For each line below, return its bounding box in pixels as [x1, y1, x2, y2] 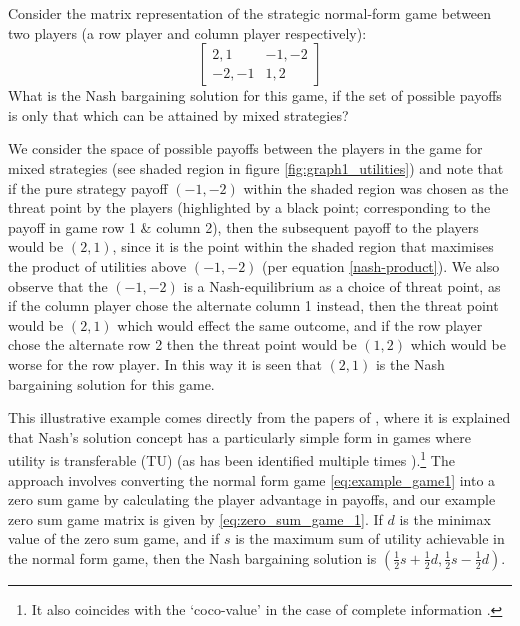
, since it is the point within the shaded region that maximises [112, 236, 494, 257]
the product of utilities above [8, 255, 187, 276]
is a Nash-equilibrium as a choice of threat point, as [183, 275, 501, 296]
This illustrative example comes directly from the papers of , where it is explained [8, 407, 511, 428]
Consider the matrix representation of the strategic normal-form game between [8, 3, 492, 23]
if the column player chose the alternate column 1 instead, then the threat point [8, 295, 499, 316]
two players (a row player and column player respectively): [8, 22, 367, 43]
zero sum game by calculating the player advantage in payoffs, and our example [8, 489, 496, 510]
